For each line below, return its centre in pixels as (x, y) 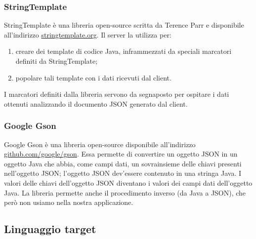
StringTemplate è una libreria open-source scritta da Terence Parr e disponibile (124, 25)
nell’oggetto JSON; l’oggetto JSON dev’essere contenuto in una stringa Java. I (123, 173)
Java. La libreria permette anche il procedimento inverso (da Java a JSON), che (125, 192)
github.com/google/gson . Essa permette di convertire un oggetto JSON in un (121, 154)
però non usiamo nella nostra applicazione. (69, 202)
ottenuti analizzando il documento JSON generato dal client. (96, 103)
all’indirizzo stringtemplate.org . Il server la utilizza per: (88, 34)
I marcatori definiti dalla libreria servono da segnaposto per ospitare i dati (117, 94)
